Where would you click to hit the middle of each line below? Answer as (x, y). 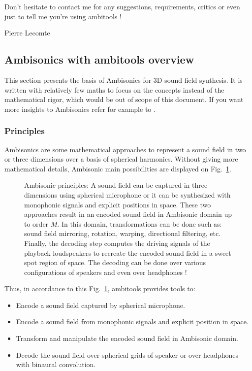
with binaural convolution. (56, 364)
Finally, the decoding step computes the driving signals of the (117, 243)
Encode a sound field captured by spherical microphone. (100, 305)
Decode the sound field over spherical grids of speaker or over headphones (127, 354)
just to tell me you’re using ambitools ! (63, 16)
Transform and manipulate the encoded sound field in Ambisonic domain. (127, 338)
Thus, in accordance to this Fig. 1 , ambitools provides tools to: (100, 288)
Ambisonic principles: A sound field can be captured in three (116, 185)
